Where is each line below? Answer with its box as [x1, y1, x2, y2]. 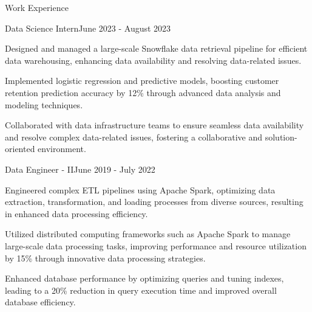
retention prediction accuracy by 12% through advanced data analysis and [5, 86, 281, 99]
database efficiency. [5, 296, 76, 308]
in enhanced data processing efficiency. [5, 207, 148, 220]
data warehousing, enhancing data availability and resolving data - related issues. [5, 54, 302, 66]
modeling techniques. [5, 98, 83, 111]
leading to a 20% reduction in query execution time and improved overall [5, 283, 277, 296]
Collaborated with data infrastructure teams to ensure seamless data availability [5, 119, 304, 131]
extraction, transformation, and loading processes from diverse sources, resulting [5, 195, 304, 208]
